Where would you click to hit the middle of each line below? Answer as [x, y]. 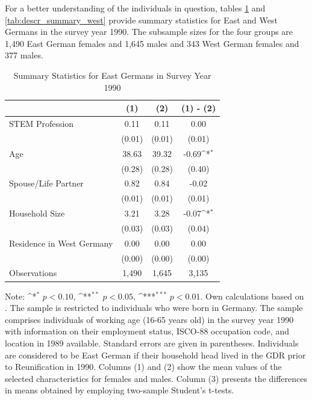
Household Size [37, 213]
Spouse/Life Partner [46, 183]
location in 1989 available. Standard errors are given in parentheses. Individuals [152, 343]
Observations [33, 273]
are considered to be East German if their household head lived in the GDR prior [155, 355]
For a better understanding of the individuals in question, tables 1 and [135, 8]
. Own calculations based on [252, 296]
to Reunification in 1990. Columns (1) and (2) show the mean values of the [143, 367]
